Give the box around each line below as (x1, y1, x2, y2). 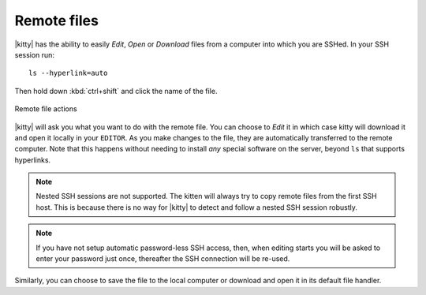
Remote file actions (14, 104, 78, 114)
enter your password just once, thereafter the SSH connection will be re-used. (35, 254, 290, 263)
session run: (14, 50, 55, 59)
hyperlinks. (14, 155, 51, 165)
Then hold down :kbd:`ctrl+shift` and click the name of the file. (14, 86, 218, 95)
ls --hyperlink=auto (28, 69, 108, 78)
